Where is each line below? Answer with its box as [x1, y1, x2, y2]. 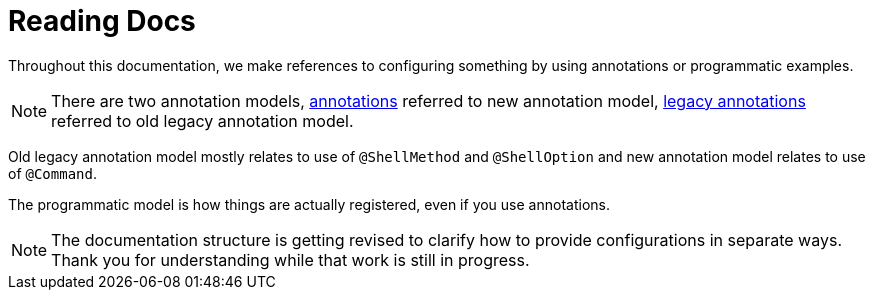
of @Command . [8, 164, 97, 182]
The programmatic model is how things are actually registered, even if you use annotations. [8, 195, 610, 213]
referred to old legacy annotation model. [51, 110, 354, 131]
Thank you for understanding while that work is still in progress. [51, 249, 530, 270]
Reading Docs [8, 4, 196, 38]
